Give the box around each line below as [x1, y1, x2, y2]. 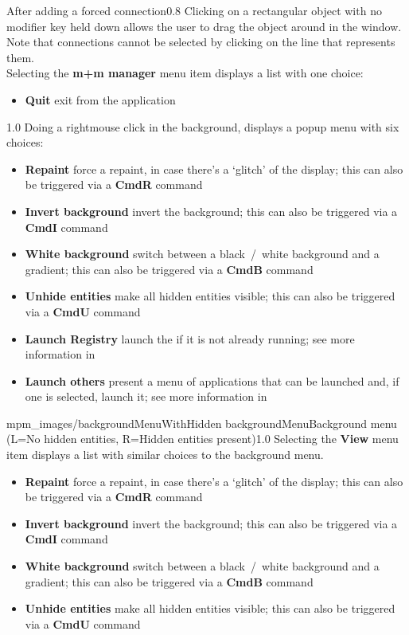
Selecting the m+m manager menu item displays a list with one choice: [6, 65, 364, 81]
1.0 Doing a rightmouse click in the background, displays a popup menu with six [6, 118, 399, 135]
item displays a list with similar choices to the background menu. [6, 446, 324, 463]
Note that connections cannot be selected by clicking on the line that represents [6, 33, 395, 50]
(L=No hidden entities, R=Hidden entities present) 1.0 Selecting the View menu [6, 430, 399, 447]
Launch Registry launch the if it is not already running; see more [25, 330, 355, 347]
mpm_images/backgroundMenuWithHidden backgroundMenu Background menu [6, 414, 397, 431]
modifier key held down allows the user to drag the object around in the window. [6, 18, 402, 34]
